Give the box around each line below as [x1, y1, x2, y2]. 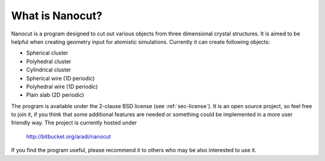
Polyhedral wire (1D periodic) [26, 83, 98, 90]
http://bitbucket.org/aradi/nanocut [26, 133, 111, 140]
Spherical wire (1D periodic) [26, 74, 95, 82]
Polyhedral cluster [26, 58, 72, 65]
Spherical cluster [26, 49, 69, 56]
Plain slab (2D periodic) [26, 91, 84, 99]
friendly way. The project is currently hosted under [11, 119, 137, 126]
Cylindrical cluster [26, 66, 72, 73]
